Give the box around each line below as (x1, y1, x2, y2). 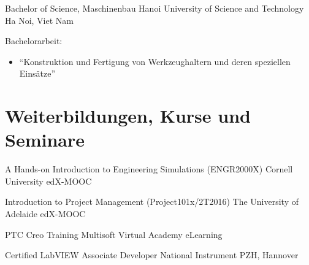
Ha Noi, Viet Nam (5, 13, 74, 26)
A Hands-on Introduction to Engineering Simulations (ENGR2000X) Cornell (5, 163, 293, 175)
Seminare (5, 127, 85, 152)
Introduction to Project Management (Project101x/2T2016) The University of (5, 195, 299, 208)
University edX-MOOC (5, 174, 92, 187)
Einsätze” (19, 67, 56, 80)
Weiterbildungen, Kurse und (5, 103, 251, 128)
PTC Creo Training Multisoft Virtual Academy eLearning (5, 228, 223, 240)
